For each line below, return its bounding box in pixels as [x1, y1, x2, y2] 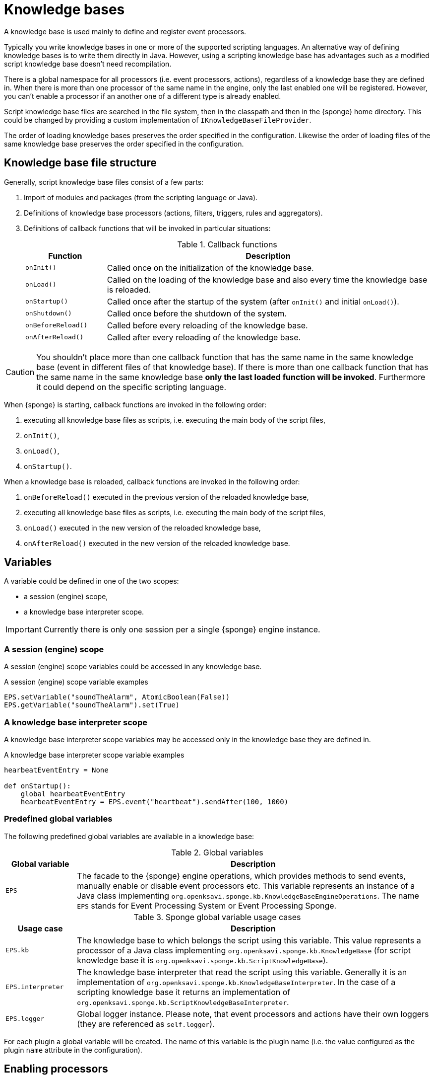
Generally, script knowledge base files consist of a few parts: [4, 177, 204, 186]
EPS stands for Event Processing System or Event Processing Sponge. [77, 900, 337, 911]
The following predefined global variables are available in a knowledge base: [4, 832, 254, 841]
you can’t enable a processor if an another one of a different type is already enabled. [4, 91, 281, 100]
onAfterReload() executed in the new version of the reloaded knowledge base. [24, 539, 290, 547]
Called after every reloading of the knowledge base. [107, 332, 301, 342]
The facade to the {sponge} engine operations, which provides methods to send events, [77, 870, 406, 881]
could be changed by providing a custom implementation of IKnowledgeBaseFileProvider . [4, 115, 311, 124]
